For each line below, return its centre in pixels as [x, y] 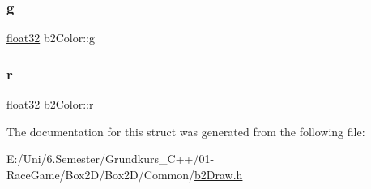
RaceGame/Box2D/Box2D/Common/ [101, 174]
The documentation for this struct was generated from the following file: [186, 131]
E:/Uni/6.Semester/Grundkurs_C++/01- [111, 159]
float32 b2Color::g [51, 38]
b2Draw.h [219, 174]
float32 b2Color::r [50, 104]
